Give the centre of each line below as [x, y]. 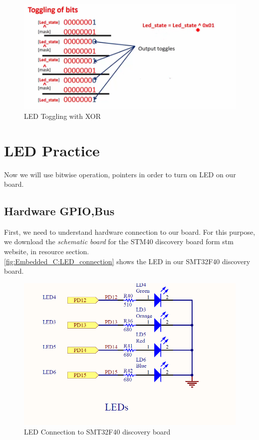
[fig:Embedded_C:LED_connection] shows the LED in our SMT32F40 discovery [127, 261]
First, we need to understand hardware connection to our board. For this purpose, [130, 231]
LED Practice [52, 150]
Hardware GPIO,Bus [59, 211]
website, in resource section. [47, 251]
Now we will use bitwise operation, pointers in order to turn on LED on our [120, 174]
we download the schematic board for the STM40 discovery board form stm [119, 241]
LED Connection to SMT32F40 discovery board [97, 432]
